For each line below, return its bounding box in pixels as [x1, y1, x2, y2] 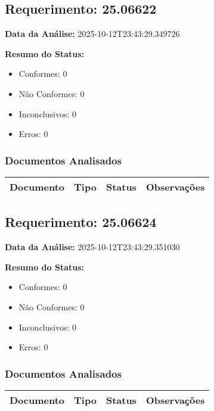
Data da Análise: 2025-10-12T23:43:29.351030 [5, 241, 180, 253]
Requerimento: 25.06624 [5, 213, 157, 231]
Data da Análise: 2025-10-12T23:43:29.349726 [5, 27, 180, 40]
